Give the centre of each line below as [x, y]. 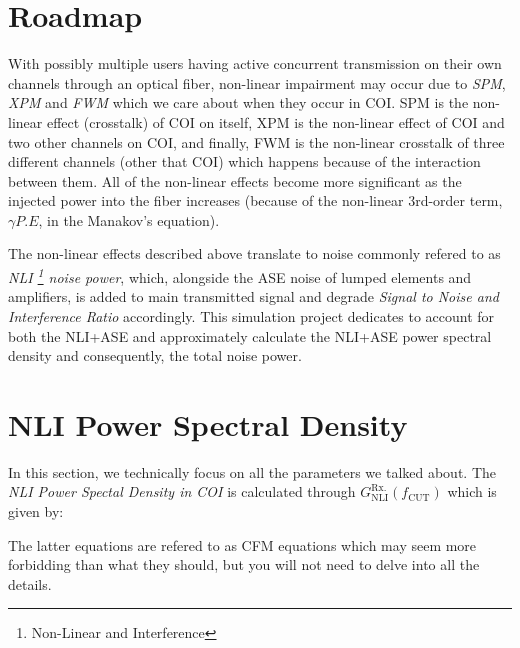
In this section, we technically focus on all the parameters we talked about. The [252, 471]
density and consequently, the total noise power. [155, 355]
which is [472, 491]
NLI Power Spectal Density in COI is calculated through [182, 491]
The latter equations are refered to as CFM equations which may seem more [242, 544]
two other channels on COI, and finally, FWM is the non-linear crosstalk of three [256, 141]
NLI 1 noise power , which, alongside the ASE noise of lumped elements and [240, 275]
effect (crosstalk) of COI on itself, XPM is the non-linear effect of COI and [275, 121]
